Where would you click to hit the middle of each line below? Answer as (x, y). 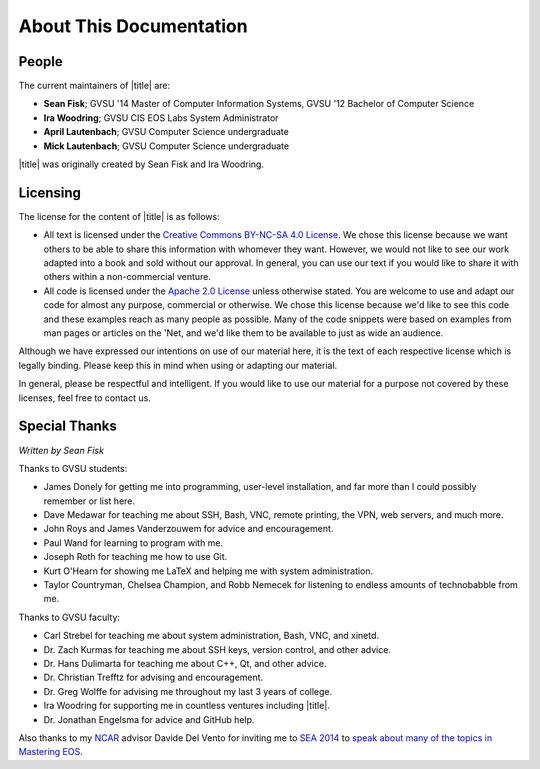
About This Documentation (133, 26)
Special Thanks (67, 426)
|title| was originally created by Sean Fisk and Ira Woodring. (141, 164)
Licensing (50, 192)
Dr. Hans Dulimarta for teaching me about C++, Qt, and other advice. (185, 663)
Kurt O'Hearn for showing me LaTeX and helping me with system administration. (208, 571)
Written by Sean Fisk (61, 450)
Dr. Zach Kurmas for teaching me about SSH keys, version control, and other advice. (217, 649)
